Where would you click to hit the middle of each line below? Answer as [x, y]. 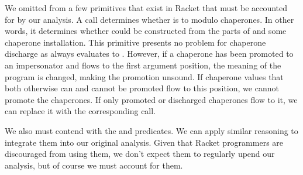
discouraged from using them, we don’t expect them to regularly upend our [140, 154]
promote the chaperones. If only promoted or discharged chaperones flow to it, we [151, 99]
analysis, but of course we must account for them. [94, 165]
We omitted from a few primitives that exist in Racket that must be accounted [146, 8]
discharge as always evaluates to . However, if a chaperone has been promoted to [149, 54]
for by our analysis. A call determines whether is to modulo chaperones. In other [149, 19]
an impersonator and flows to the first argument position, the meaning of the [143, 65]
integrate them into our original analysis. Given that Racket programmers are [144, 142]
